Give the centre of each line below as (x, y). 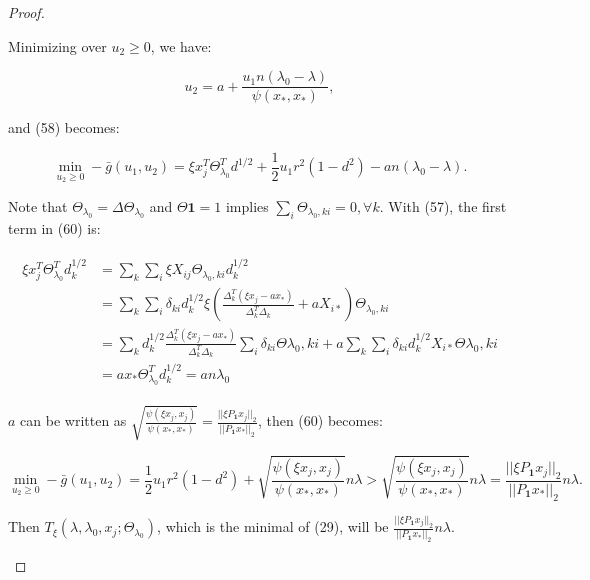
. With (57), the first (443, 205)
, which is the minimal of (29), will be (273, 526)
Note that (38, 205)
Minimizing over (57, 45)
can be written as (73, 420)
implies (247, 205)
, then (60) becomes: (320, 420)
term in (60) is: (54, 227)
